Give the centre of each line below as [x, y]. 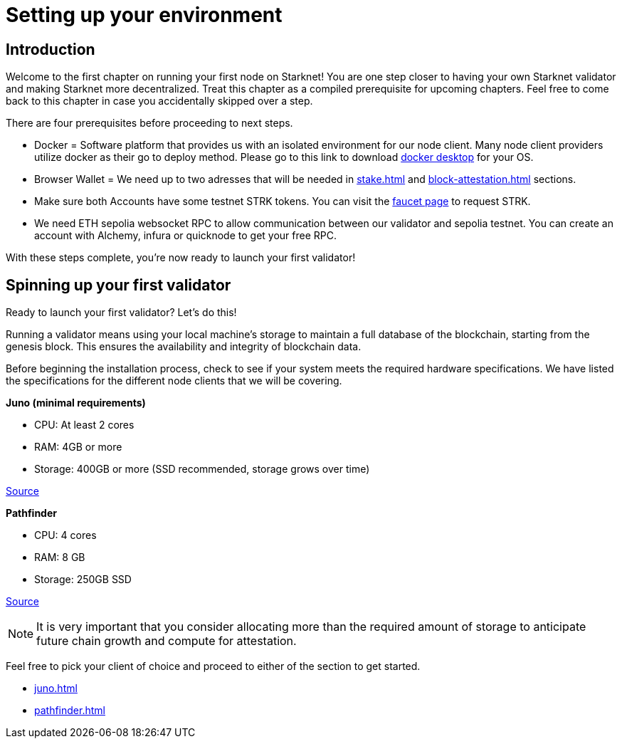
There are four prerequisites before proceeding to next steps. [149, 123]
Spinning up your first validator [118, 285]
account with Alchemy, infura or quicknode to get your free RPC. [185, 236]
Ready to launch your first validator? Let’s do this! [121, 313]
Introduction [51, 49]
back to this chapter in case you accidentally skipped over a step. [159, 101]
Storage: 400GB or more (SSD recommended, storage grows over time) [202, 469]
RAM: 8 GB [60, 557]
